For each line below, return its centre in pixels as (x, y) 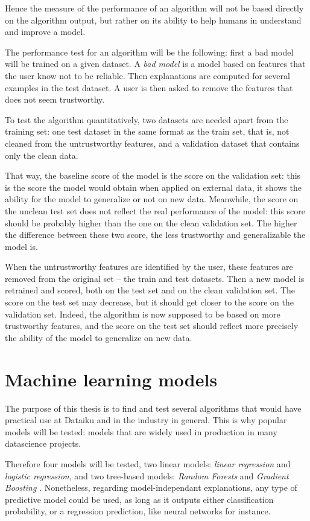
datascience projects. (43, 443)
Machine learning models (111, 379)
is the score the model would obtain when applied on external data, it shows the (153, 187)
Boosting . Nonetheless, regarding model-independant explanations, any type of (151, 487)
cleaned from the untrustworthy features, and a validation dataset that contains (152, 143)
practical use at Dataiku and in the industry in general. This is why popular (146, 420)
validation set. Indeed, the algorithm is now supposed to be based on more (143, 314)
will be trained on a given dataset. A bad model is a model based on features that (155, 64)
